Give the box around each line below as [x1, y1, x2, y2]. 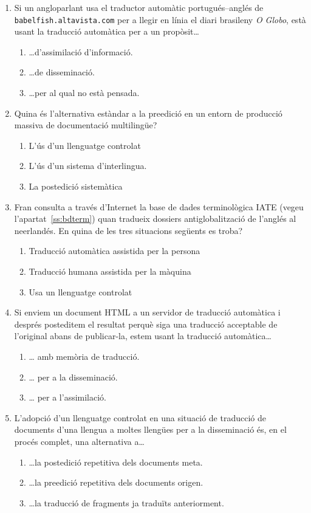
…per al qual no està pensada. [29, 86, 140, 99]
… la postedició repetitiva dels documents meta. [29, 455, 203, 468]
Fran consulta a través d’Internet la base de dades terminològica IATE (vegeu [14, 200, 304, 213]
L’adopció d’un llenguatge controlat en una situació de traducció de [14, 411, 266, 424]
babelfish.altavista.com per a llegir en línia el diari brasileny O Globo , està [14, 13, 306, 26]
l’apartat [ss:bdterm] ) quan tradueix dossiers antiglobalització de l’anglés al [14, 212, 296, 225]
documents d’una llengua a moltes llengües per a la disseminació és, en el [14, 423, 287, 436]
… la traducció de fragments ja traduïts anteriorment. [29, 496, 224, 509]
